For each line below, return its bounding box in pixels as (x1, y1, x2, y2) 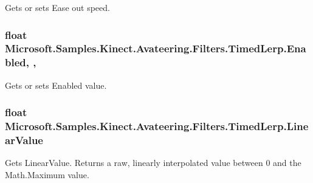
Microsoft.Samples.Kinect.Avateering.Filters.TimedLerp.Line (5, 119, 309, 134)
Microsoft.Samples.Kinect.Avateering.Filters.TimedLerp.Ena (5, 41, 306, 56)
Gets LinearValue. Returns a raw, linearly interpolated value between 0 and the (5, 156, 301, 169)
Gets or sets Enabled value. (5, 78, 107, 91)
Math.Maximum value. (5, 168, 89, 181)
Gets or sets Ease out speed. (5, 1, 110, 13)
